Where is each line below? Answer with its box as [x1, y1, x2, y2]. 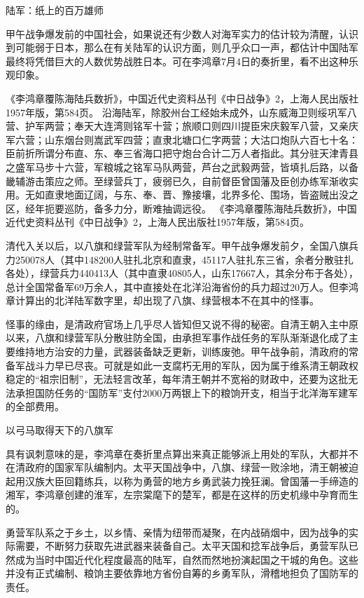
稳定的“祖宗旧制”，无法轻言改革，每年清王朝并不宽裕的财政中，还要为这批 [6, 372, 349, 386]
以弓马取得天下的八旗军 [6, 423, 113, 437]
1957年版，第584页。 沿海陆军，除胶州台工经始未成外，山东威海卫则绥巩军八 [6, 104, 357, 119]
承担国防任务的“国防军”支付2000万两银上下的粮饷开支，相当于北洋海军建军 [15, 385, 358, 400]
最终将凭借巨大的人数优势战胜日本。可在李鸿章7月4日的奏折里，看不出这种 [6, 53, 349, 68]
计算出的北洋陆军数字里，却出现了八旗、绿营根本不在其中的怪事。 [15, 293, 319, 308]
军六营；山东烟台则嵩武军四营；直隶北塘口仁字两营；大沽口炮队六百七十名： [6, 132, 358, 147]
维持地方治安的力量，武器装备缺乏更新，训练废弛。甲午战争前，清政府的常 [15, 344, 358, 359]
